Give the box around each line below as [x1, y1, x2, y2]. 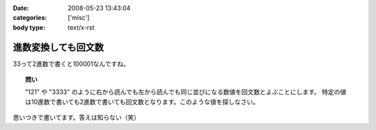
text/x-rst [68, 23, 95, 31]
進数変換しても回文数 [13, 41, 104, 53]
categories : [13, 14, 47, 22]
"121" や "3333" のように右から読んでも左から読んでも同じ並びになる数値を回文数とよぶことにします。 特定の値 [25, 88, 347, 96]
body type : [13, 23, 45, 31]
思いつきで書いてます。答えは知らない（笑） [13, 113, 141, 122]
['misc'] [68, 14, 90, 22]
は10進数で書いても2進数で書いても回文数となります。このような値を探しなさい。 [25, 98, 260, 106]
